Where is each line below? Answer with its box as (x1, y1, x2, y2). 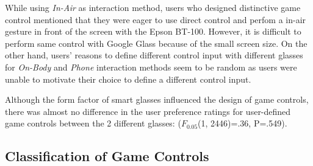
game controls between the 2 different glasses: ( (5, 117, 181, 130)
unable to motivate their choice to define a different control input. (5, 72, 251, 85)
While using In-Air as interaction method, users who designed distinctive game (5, 1, 301, 13)
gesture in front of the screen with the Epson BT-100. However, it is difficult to (5, 25, 301, 38)
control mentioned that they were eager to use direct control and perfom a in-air (5, 13, 306, 26)
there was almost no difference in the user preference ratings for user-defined (5, 105, 291, 117)
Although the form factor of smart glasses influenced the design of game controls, (5, 93, 309, 106)
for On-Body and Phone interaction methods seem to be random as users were (5, 60, 297, 73)
